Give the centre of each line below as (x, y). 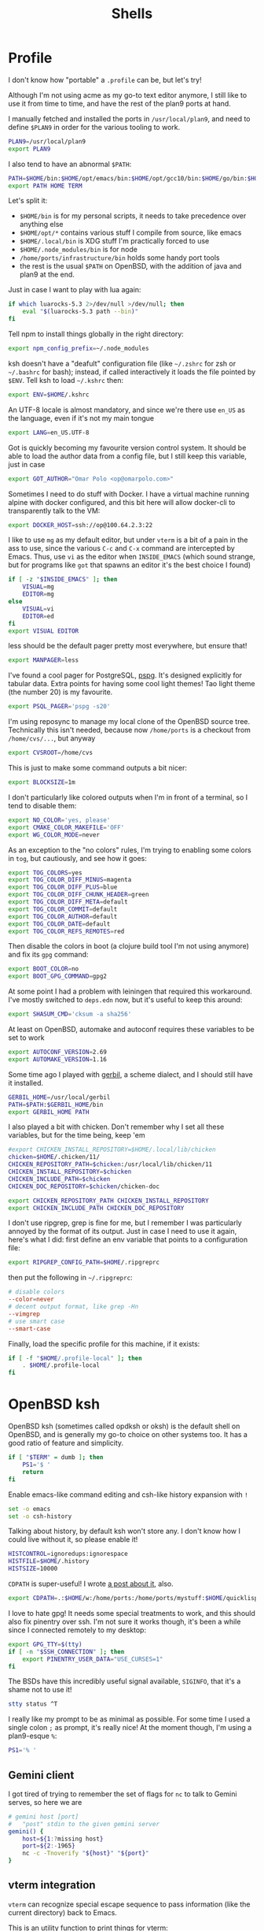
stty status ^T (33, 1704)
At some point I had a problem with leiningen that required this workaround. (130, 991)
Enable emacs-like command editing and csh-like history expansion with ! (128, 1495)
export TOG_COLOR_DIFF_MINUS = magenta (70, 880)
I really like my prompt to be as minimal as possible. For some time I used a (129, 1719)
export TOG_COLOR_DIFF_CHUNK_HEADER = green (79, 895)
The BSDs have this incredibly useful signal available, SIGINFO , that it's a (125, 1681)
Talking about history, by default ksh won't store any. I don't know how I (125, 1531)
